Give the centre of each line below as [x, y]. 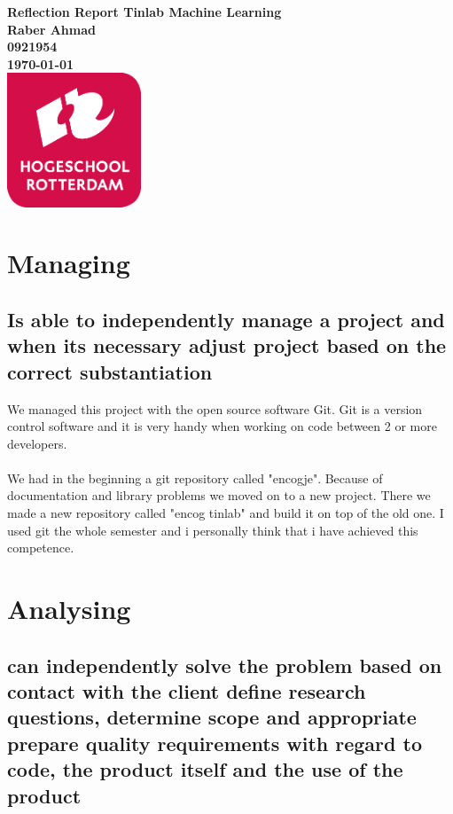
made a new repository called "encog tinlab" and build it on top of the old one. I [226, 513]
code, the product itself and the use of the [205, 769]
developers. [37, 443]
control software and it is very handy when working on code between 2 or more [222, 426]
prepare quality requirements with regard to [215, 743]
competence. [41, 548]
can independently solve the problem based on [225, 665]
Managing [69, 263]
